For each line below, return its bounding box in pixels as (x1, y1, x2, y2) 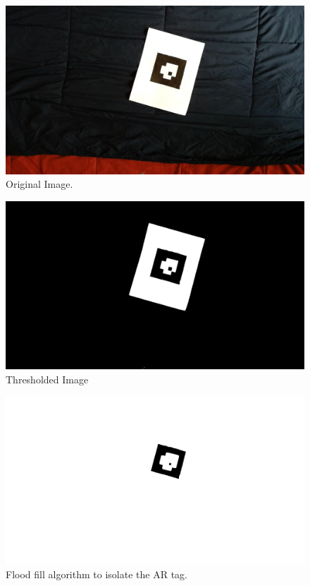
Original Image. (6, 177, 73, 191)
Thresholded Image (6, 371, 89, 386)
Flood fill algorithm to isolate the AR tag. (6, 567, 187, 582)
